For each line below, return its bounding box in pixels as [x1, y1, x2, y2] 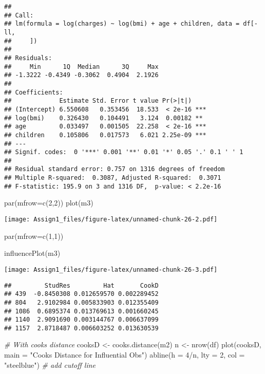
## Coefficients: [4, 88, 63, 96]
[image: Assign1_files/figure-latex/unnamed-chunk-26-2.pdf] [4, 216, 218, 223]
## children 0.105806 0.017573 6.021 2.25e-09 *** [4, 131, 206, 139]
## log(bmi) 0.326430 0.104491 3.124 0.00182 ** [4, 114, 203, 122]
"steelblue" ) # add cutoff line [4, 359, 96, 370]
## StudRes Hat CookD [4, 282, 159, 289]
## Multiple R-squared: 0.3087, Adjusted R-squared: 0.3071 [4, 174, 221, 182]
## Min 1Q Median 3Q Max [4, 63, 159, 70]
